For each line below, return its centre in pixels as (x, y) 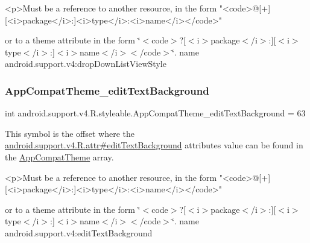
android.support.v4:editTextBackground (79, 232)
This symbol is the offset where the (70, 133)
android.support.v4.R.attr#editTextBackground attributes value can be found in (154, 145)
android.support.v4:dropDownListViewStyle (86, 64)
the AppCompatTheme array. (59, 156)
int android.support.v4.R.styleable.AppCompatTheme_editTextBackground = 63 (155, 113)
